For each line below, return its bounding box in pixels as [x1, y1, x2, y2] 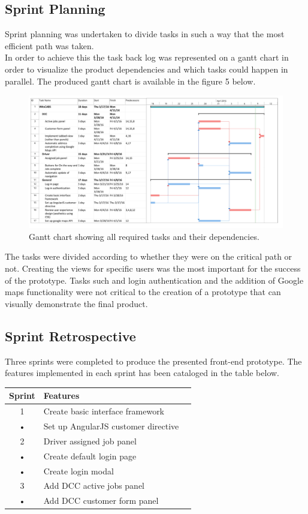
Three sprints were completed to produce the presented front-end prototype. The [5, 354, 302, 367]
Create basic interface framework [43, 405, 165, 417]
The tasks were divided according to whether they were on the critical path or [5, 250, 292, 263]
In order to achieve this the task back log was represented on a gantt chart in [5, 51, 289, 64]
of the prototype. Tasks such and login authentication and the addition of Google [5, 273, 304, 286]
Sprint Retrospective [5, 326, 136, 345]
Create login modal [43, 464, 114, 477]
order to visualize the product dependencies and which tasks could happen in [5, 62, 288, 75]
